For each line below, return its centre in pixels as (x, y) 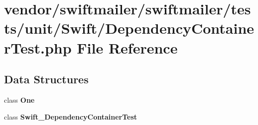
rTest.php (38, 47)
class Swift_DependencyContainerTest (71, 116)
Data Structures (46, 79)
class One (19, 99)
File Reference (127, 47)
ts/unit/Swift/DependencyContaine (129, 28)
